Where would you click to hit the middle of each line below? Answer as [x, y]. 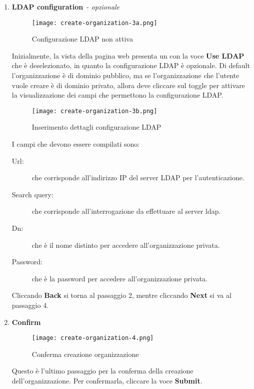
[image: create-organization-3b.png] [94, 111]
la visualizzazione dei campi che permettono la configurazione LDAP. [117, 95]
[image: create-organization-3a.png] [94, 23]
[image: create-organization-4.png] [93, 338]
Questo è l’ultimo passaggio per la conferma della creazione [102, 371]
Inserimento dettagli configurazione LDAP [96, 127]
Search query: [32, 194]
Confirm [26, 322]
